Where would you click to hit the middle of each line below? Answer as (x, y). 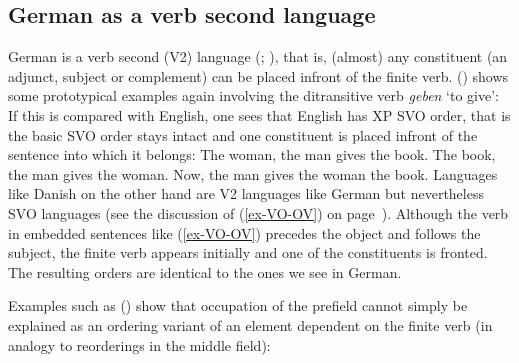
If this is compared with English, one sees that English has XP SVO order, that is (259, 114)
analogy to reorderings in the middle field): (139, 344)
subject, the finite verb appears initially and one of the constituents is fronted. (248, 252)
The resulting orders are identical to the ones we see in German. (205, 271)
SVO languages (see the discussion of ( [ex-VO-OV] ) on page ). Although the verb (258, 212)
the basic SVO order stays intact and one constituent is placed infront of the (243, 134)
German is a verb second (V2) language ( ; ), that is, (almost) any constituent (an (258, 56)
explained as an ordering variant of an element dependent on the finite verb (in (250, 324)
